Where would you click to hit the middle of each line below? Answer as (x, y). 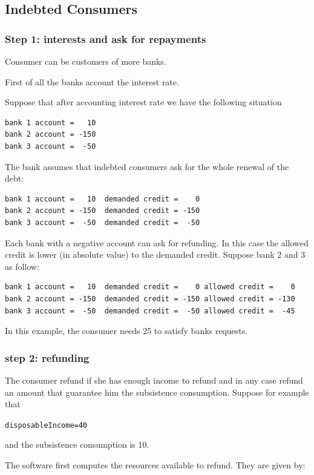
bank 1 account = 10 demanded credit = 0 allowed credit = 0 (150, 287)
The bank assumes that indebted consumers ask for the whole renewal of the (147, 166)
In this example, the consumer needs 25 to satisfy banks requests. (126, 331)
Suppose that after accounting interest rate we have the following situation (143, 102)
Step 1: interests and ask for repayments (106, 38)
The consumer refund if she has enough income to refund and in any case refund (154, 380)
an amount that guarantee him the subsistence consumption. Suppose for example (157, 392)
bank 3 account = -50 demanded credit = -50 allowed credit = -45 (150, 311)
